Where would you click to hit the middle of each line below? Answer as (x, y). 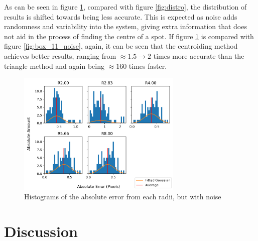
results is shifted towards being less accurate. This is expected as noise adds (121, 16)
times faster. (148, 66)
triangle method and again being (54, 66)
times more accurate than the (199, 55)
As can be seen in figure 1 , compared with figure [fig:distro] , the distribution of (125, 7)
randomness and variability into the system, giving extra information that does (125, 26)
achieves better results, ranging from (60, 55)
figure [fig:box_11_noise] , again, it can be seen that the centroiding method (121, 46)
